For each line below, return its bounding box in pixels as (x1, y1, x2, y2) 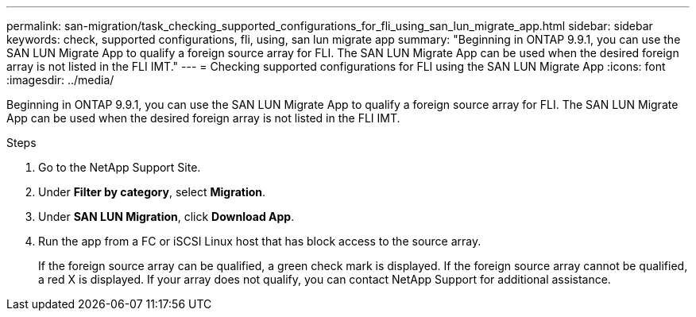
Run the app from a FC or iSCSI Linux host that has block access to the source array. (38, 234, 481, 248)
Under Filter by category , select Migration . (38, 185, 266, 199)
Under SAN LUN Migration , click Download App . (38, 210, 295, 223)
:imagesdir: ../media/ (6, 73, 114, 87)
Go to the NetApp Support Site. (38, 160, 201, 174)
